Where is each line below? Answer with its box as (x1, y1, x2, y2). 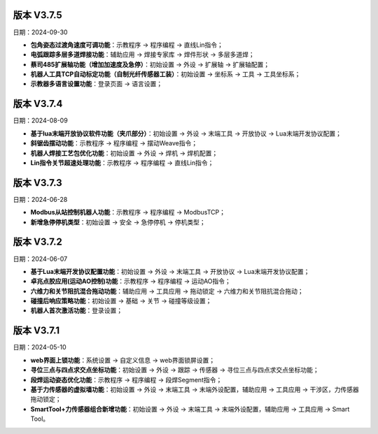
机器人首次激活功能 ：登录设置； (30, 306, 122, 314)
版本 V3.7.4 (13, 98, 63, 110)
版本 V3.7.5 (13, 9, 62, 21)
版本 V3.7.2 (13, 236, 63, 248)
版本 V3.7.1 (13, 325, 60, 337)
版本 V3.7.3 (13, 177, 62, 189)
